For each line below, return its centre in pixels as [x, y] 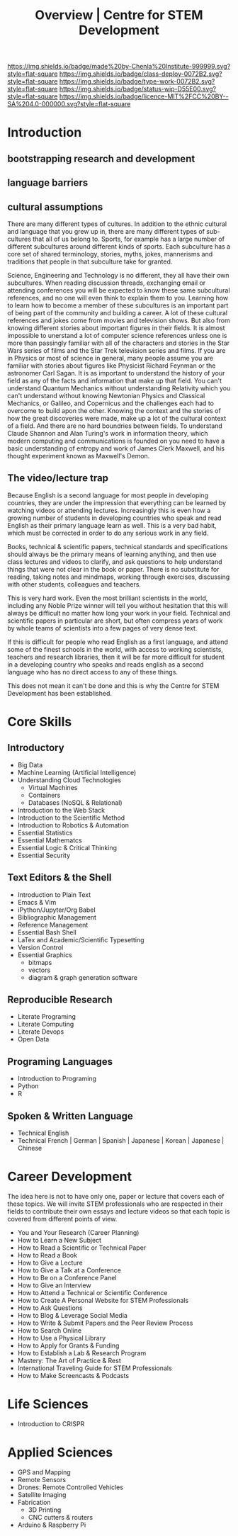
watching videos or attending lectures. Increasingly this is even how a [109, 510]
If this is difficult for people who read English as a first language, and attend [118, 642]
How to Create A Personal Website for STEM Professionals [103, 1300]
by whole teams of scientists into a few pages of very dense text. [102, 628]
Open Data [33, 1039]
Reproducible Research [60, 999]
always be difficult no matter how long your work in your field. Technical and [119, 613]
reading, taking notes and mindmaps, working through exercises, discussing [119, 577]
